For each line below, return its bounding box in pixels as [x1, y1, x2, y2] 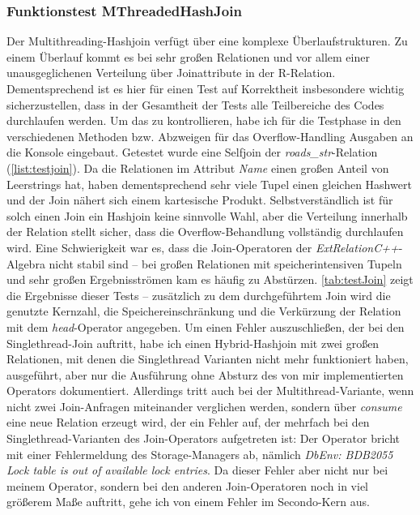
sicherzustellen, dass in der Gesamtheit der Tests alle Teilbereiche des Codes [6, 96, 384, 113]
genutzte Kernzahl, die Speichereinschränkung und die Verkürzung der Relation [6, 303, 401, 320]
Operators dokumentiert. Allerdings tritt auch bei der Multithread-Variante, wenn [6, 382, 414, 399]
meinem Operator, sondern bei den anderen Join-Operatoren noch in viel [6, 477, 368, 494]
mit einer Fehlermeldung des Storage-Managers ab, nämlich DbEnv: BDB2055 [6, 445, 393, 462]
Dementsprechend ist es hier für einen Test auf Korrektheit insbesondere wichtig [6, 80, 405, 97]
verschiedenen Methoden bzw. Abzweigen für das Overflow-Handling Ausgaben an [6, 127, 414, 144]
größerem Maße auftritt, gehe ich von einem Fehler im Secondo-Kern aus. [6, 493, 370, 510]
